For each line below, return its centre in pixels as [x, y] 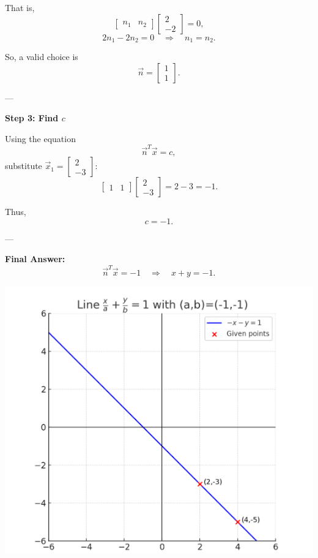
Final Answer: [35, 259]
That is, [20, 7]
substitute [24, 166]
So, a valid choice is [42, 57]
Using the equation [40, 138]
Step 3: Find [32, 118]
